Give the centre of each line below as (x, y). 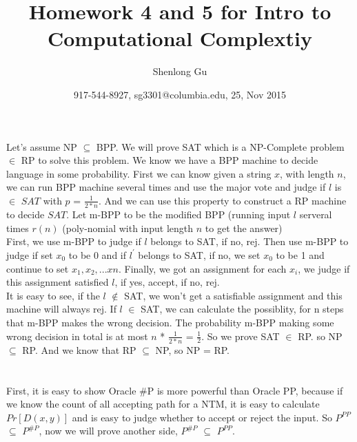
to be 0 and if (98, 254)
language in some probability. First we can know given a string (139, 173)
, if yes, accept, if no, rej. (167, 282)
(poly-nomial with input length (128, 228)
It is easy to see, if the (53, 295)
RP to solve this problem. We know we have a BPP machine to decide (170, 160)
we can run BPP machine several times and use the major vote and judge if (166, 187)
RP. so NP (320, 336)
